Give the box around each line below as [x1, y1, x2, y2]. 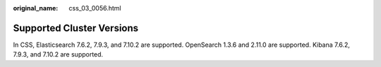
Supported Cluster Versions [13, 22, 139, 34]
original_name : [13, 4, 59, 12]
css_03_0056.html [68, 4, 121, 12]
